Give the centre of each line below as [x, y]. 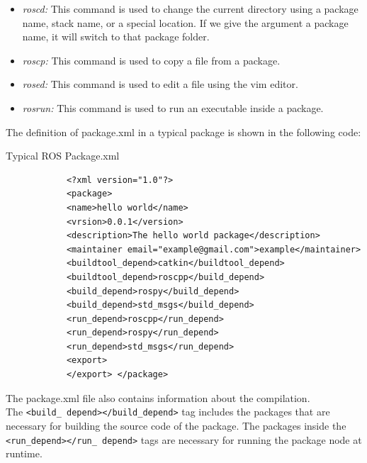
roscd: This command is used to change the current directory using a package [190, 9]
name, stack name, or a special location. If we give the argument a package [185, 22]
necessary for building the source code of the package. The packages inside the [176, 425]
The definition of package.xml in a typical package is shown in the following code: [183, 132]
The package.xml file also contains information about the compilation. [158, 397]
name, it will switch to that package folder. [116, 37]
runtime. [24, 453]
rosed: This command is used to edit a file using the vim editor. [160, 84]
